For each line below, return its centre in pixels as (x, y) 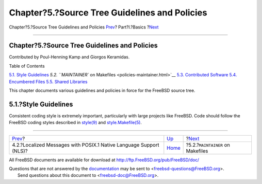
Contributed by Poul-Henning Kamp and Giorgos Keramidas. (69, 57)
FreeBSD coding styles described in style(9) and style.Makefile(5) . (75, 123)
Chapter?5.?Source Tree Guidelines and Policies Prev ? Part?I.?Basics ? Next (84, 27)
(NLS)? (20, 151)
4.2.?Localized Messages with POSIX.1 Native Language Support (86, 145)
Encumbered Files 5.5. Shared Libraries (48, 82)
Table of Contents (27, 66)
